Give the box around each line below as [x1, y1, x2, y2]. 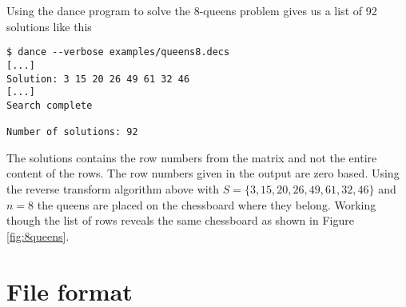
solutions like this [6, 18, 92, 34]
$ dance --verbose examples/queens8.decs [6, 46, 230, 58]
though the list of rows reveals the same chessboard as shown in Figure [6, 212, 354, 229]
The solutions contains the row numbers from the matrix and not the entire [6, 149, 377, 165]
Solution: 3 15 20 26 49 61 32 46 [6, 73, 190, 85]
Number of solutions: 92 [6, 126, 138, 138]
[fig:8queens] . [6, 227, 70, 244]
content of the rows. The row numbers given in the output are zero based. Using [6, 165, 400, 181]
